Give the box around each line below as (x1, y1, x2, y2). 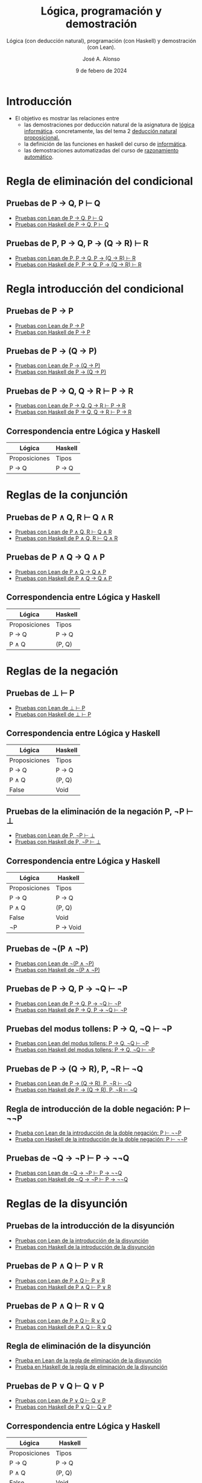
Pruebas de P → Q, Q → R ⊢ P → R (6, 386, 134, 396)
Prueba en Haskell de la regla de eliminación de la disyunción (14, 1363, 168, 1371)
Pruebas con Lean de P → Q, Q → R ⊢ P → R (14, 402, 126, 409)
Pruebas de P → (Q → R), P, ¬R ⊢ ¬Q (6, 1063, 144, 1074)
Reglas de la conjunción (6, 488, 128, 502)
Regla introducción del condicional (6, 282, 184, 296)
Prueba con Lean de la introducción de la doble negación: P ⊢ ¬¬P (14, 1129, 182, 1136)
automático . (24, 153, 54, 160)
